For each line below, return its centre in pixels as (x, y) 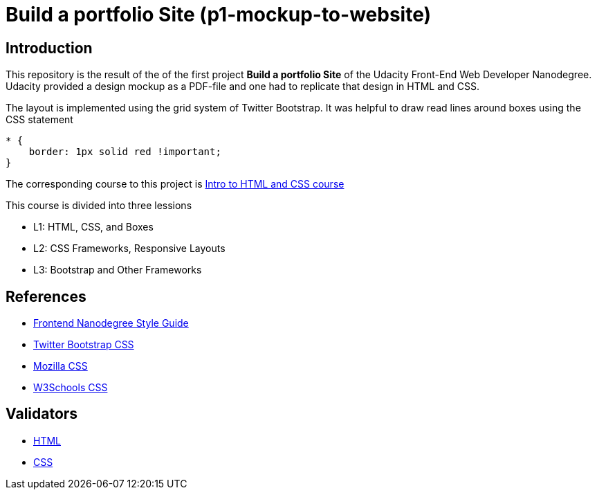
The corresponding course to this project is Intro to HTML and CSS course (175, 184)
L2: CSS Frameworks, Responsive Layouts (129, 249)
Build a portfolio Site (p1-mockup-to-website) (219, 15)
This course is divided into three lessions (99, 206)
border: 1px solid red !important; (125, 152)
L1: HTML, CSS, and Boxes (93, 227)
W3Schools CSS (71, 388)
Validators (42, 414)
